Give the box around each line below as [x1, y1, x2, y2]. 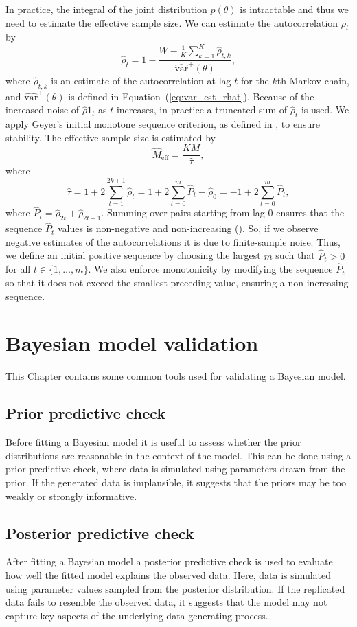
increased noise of [5, 102, 80, 117]
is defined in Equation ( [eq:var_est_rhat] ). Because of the [68, 89, 314, 103]
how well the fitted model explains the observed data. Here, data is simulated [5, 567, 332, 582]
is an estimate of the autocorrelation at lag [51, 73, 231, 87]
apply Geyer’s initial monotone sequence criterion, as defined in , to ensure [5, 117, 320, 131]
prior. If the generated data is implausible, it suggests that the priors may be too [5, 475, 347, 489]
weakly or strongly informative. [5, 488, 137, 503]
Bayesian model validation [5, 329, 259, 357]
